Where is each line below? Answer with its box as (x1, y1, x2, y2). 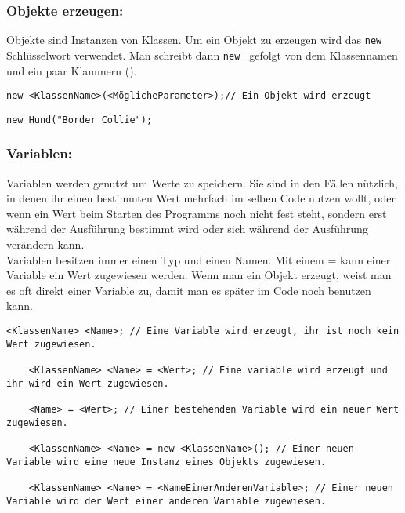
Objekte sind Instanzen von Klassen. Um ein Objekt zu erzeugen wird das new (6, 31, 382, 48)
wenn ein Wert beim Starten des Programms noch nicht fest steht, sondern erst (6, 205, 387, 221)
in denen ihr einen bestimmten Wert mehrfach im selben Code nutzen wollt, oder (6, 190, 396, 206)
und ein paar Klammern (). (6, 62, 137, 78)
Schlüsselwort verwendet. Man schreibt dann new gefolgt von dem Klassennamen (6, 46, 398, 63)
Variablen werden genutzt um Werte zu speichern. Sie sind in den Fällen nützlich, (6, 174, 398, 191)
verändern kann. (6, 236, 85, 253)
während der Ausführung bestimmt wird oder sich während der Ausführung (6, 220, 368, 237)
